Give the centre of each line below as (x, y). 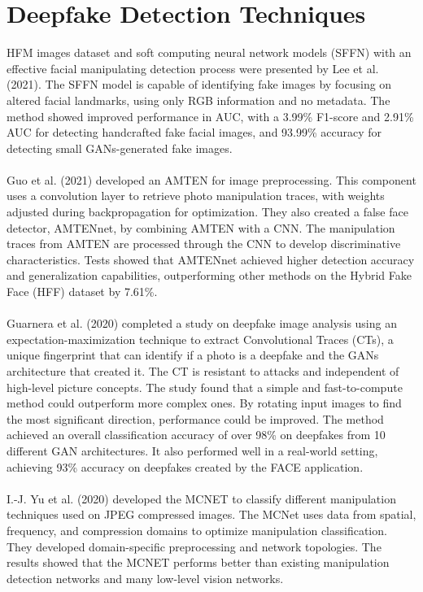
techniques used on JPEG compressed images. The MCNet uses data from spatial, (211, 514)
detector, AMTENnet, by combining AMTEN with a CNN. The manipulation (201, 227)
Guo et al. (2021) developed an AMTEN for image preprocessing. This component (211, 179)
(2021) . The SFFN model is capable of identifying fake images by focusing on (199, 84)
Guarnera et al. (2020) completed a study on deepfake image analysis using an (202, 323)
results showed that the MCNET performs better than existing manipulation (198, 562)
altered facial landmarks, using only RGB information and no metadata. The (198, 100)
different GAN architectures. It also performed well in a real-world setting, (192, 450)
